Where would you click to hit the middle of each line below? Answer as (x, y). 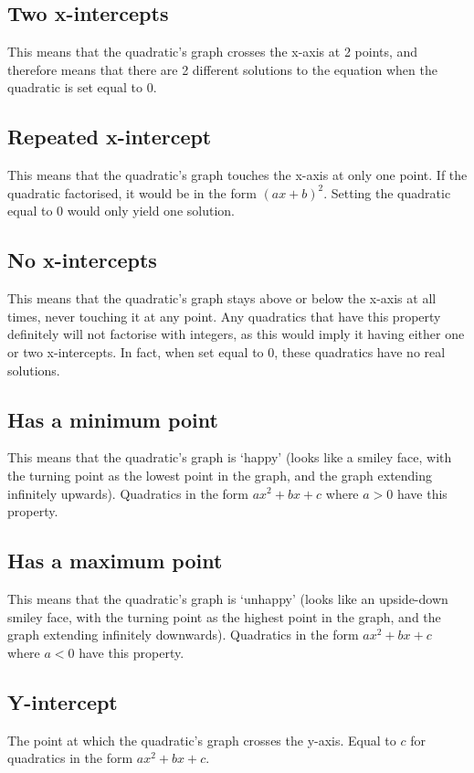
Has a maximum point (115, 561)
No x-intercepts (82, 260)
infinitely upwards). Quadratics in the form (128, 493)
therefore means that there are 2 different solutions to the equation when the (222, 69)
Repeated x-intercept (110, 137)
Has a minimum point (113, 419)
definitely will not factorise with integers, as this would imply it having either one (236, 334)
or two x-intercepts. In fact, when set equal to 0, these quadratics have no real (226, 351)
